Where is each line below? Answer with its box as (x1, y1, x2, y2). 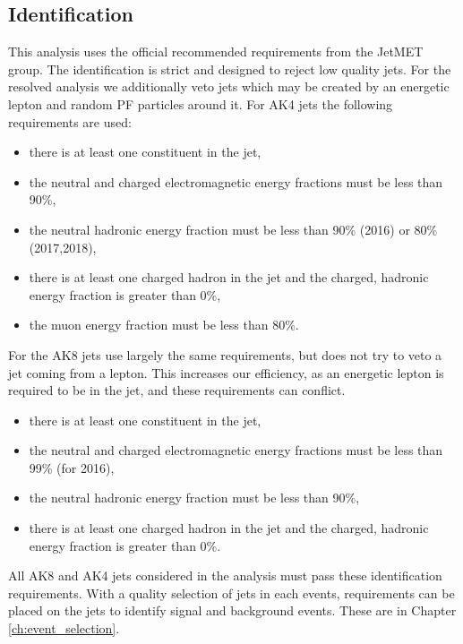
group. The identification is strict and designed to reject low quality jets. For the (8, 59, 451, 78)
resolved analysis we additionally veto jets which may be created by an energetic (8, 77, 450, 96)
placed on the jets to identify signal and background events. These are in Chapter (8, 601, 457, 620)
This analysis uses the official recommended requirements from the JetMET (8, 42, 424, 61)
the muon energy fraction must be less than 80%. (29, 315, 299, 334)
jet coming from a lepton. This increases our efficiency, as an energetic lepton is (8, 363, 444, 382)
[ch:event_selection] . (8, 619, 120, 638)
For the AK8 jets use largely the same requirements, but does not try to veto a (8, 345, 442, 364)
